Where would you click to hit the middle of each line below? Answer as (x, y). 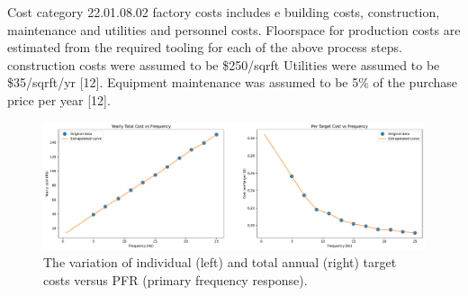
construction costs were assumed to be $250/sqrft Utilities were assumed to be (224, 64)
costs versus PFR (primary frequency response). (175, 279)
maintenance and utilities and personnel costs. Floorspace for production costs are (234, 29)
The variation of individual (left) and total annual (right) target (220, 262)
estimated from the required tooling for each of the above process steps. (205, 47)
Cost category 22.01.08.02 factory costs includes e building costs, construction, (224, 12)
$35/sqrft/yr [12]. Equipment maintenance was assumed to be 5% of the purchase (233, 82)
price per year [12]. (59, 99)
